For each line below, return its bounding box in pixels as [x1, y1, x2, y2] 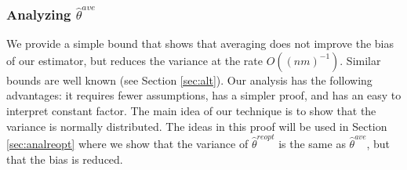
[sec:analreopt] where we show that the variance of [6, 135, 249, 151]
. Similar [340, 52, 381, 68]
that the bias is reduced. [6, 150, 123, 167]
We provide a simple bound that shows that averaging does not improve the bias [6, 35, 394, 52]
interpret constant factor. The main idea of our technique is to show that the [6, 103, 376, 118]
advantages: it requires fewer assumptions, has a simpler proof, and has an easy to [6, 87, 402, 103]
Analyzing [6, 4, 71, 24]
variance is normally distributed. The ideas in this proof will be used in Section [6, 118, 387, 134]
